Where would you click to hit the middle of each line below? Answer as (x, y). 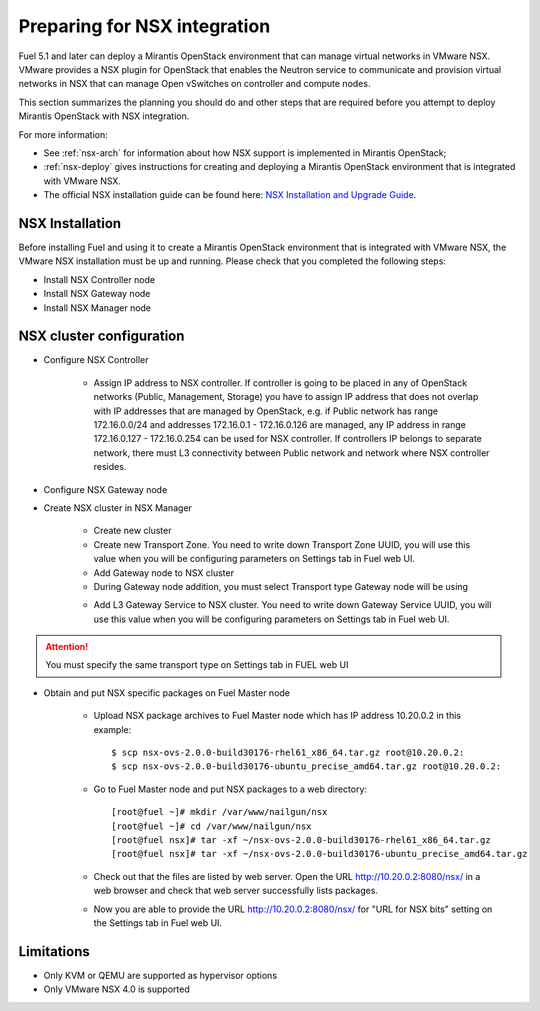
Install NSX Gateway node (97, 294)
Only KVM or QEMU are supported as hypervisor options (160, 975)
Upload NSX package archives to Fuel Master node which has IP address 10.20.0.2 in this (277, 716)
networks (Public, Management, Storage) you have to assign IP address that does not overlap (286, 397)
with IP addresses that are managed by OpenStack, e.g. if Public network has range (266, 411)
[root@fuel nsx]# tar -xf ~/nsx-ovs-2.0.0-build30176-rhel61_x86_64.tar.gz (301, 839)
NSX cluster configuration (101, 336)
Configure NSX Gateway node (105, 489)
